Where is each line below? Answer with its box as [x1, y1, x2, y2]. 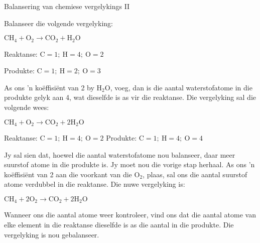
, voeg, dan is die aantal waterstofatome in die [110, 82, 252, 92]
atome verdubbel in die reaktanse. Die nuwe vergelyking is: [4, 179, 185, 189]
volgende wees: [4, 102, 49, 112]
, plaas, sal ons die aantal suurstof [143, 169, 247, 179]
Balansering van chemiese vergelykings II [4, 1, 130, 11]
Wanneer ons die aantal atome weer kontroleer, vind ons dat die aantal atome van [4, 209, 256, 220]
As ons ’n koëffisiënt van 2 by [4, 82, 94, 92]
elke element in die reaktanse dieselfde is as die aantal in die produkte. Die [4, 219, 234, 230]
